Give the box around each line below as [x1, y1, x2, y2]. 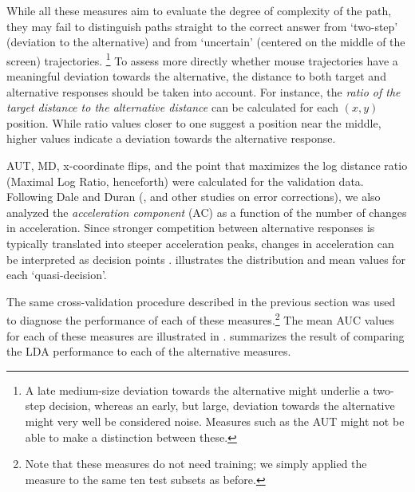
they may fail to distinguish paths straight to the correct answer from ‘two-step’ [6, 18, 398, 34]
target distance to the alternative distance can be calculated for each [6, 99, 338, 116]
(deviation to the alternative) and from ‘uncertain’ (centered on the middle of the [6, 33, 405, 50]
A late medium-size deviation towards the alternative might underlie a [25, 381, 370, 398]
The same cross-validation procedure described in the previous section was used [6, 293, 396, 309]
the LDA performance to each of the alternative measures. [6, 343, 291, 360]
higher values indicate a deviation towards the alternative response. [6, 130, 336, 147]
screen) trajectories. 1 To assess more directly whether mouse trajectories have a [6, 49, 398, 69]
